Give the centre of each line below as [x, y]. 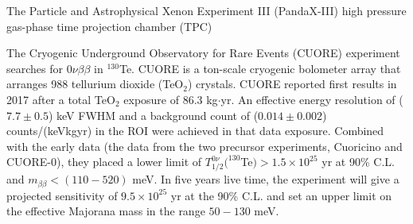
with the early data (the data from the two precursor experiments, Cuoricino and [205, 146]
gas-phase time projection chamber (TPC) [109, 26]
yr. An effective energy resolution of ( [312, 99]
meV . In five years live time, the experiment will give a [266, 179]
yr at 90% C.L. [358, 162]
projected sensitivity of [62, 195]
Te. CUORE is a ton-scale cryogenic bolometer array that [260, 68]
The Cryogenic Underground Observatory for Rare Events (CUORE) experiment [203, 53]
